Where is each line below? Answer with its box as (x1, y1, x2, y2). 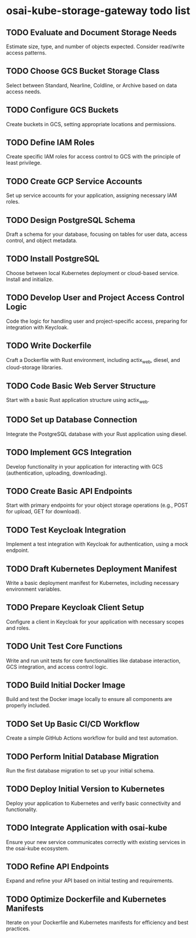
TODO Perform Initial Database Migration (6, 751, 159, 761)
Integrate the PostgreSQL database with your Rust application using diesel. (6, 430, 187, 438)
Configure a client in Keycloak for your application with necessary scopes (6, 618, 184, 625)
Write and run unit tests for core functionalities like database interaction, (6, 657, 181, 664)
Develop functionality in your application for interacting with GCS (6, 463, 163, 470)
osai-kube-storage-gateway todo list (6, 4, 191, 18)
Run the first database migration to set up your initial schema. (6, 767, 155, 774)
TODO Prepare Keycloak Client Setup (6, 602, 144, 612)
